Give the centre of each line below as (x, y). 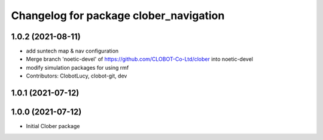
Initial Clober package (53, 126)
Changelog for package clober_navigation (118, 15)
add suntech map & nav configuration (72, 51)
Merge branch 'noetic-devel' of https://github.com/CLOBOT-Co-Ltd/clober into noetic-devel (140, 59)
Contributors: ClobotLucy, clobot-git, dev (77, 76)
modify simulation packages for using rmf (77, 67)
